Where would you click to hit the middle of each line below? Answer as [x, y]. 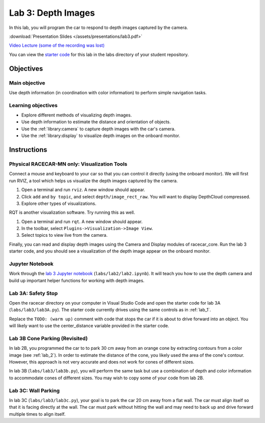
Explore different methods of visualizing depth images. [77, 115]
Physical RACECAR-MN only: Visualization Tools [68, 164]
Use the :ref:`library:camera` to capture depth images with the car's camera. [98, 129]
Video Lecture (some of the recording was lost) [57, 45]
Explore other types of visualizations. [59, 203]
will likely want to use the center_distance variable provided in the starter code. [89, 326]
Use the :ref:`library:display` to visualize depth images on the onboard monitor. [101, 136]
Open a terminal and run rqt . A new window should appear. [82, 222]
